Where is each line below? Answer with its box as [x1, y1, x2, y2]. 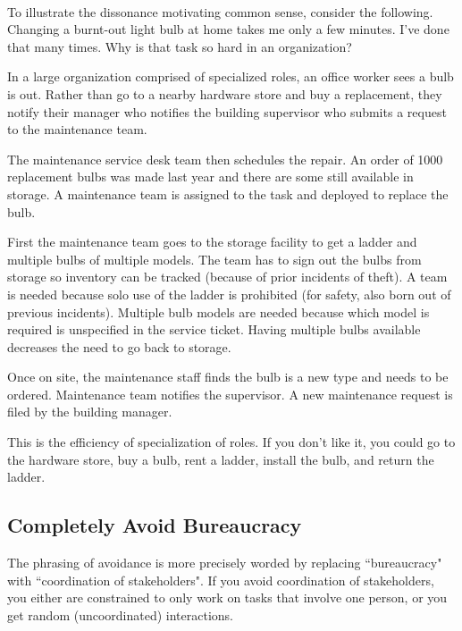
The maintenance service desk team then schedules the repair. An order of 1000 [7, 149, 443, 168]
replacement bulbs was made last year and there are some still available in [7, 167, 414, 186]
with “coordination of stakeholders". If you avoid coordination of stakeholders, [7, 570, 434, 589]
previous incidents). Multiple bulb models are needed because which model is [7, 302, 430, 321]
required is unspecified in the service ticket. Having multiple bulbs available [7, 320, 421, 339]
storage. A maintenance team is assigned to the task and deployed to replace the [7, 184, 449, 203]
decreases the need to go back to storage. [7, 337, 231, 356]
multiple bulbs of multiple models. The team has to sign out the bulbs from [7, 249, 422, 268]
